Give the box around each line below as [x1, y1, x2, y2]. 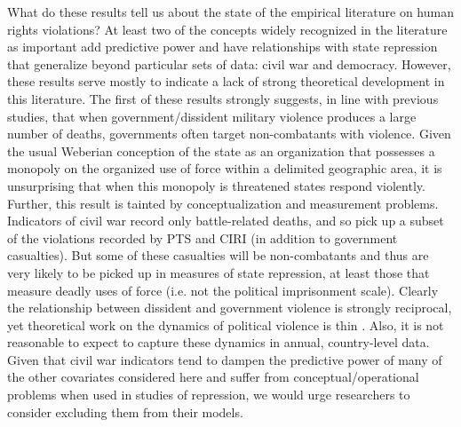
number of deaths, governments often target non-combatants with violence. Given [7, 124, 451, 143]
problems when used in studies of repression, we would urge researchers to [7, 385, 410, 404]
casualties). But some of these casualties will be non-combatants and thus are [7, 246, 429, 265]
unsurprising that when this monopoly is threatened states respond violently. [7, 176, 425, 194]
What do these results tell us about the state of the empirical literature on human [7, 3, 454, 20]
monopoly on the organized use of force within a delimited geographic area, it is [7, 159, 442, 178]
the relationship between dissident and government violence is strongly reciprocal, [7, 298, 452, 317]
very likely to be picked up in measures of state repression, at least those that [7, 263, 430, 281]
